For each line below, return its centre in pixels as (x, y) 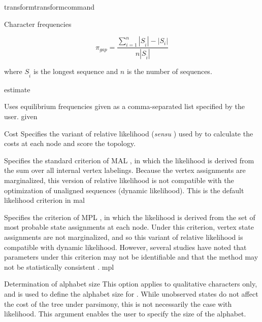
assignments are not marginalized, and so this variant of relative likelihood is (124, 237)
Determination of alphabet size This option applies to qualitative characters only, (131, 284)
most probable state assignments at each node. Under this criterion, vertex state (129, 227)
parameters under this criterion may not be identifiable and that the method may (131, 257)
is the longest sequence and (76, 71)
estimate (17, 89)
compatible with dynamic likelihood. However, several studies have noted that (125, 247)
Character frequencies (38, 24)
